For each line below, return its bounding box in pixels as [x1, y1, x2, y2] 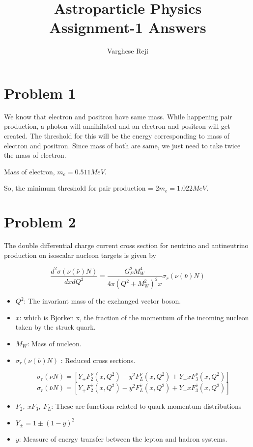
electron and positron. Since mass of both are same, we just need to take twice [4, 140, 241, 150]
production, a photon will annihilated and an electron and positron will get [4, 121, 230, 131]
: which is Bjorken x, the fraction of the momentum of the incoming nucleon [19, 312, 249, 322]
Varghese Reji [107, 46, 148, 56]
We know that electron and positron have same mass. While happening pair [4, 111, 232, 121]
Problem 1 [4, 83, 76, 103]
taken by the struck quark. [15, 322, 96, 332]
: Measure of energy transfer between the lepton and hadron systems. [19, 434, 227, 444]
